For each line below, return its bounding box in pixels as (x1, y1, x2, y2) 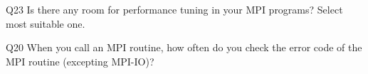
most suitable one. (6, 16, 85, 31)
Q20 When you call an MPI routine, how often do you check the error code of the (6, 40, 362, 55)
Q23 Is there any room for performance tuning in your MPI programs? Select (6, 2, 343, 16)
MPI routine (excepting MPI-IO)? (6, 53, 154, 68)
